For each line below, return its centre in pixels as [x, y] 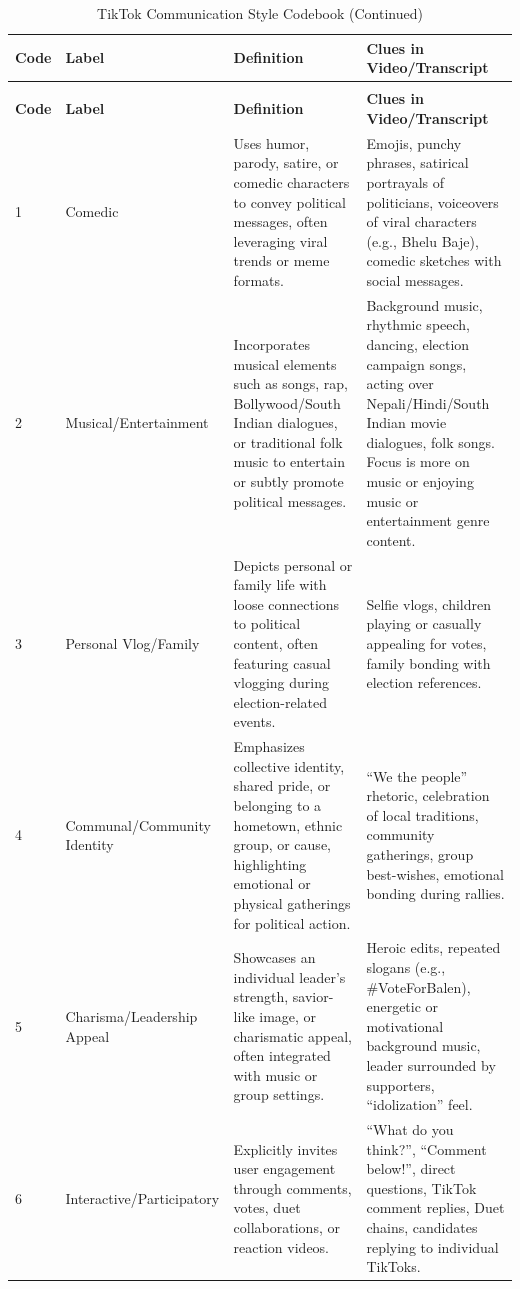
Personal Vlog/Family [132, 643]
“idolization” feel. [419, 1104]
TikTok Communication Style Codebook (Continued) [260, 13]
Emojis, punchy [414, 142]
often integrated [282, 1055]
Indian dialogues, [285, 422]
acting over [400, 383]
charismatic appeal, [292, 1035]
